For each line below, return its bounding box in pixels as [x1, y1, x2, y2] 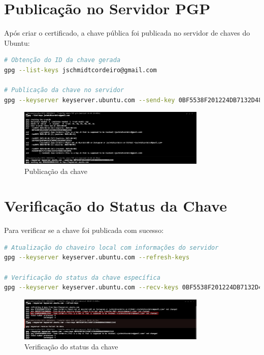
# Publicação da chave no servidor [4, 86, 124, 94]
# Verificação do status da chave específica [4, 274, 160, 281]
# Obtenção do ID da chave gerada [4, 56, 121, 64]
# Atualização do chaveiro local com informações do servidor [4, 244, 219, 251]
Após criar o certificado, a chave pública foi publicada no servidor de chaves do [4, 27, 250, 38]
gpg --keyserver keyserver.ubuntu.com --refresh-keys [4, 254, 190, 261]
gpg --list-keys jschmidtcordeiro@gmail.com [4, 66, 157, 74]
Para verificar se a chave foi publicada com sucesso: [4, 225, 164, 235]
